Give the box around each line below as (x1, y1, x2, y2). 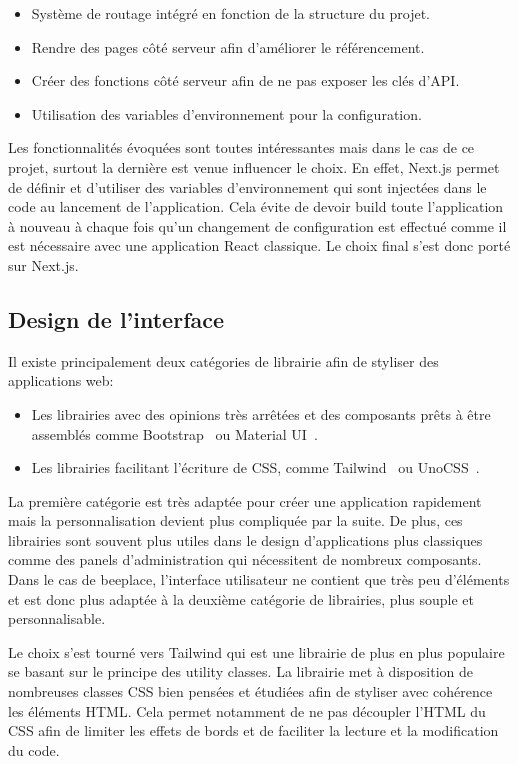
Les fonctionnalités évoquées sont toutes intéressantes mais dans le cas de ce (8, 137, 475, 158)
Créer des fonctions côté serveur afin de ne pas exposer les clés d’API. (31, 70, 460, 91)
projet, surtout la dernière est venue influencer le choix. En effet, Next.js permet (8, 156, 500, 177)
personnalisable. (8, 608, 106, 629)
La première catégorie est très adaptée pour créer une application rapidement (8, 490, 482, 511)
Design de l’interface (8, 303, 225, 334)
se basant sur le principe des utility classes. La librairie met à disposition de (8, 661, 473, 682)
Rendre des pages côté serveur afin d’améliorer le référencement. (31, 36, 425, 57)
